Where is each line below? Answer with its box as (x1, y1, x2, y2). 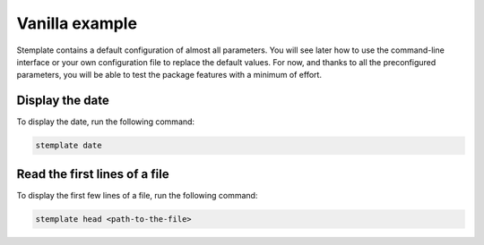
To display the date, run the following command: (16, 116, 195, 127)
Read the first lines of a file (16, 166, 169, 182)
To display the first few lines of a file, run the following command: (16, 190, 258, 200)
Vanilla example (16, 13, 138, 33)
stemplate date (35, 140, 102, 151)
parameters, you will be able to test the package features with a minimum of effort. (16, 70, 323, 80)
